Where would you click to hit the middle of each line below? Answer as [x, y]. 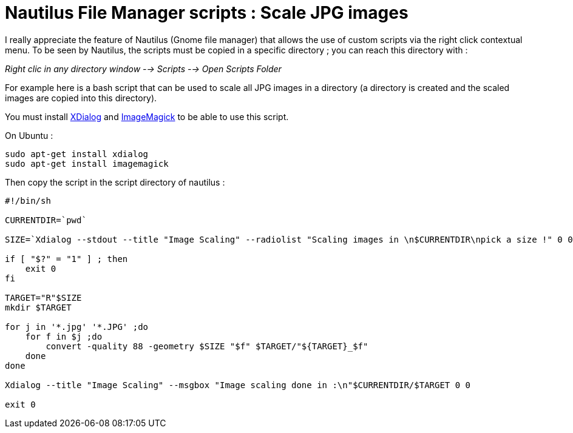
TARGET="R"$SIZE [43, 297]
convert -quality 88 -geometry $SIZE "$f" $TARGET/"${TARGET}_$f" [207, 346]
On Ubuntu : [29, 135]
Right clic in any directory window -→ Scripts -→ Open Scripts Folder [143, 69]
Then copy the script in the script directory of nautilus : [115, 182]
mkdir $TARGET [38, 307]
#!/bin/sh [28, 200]
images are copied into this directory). [81, 98]
